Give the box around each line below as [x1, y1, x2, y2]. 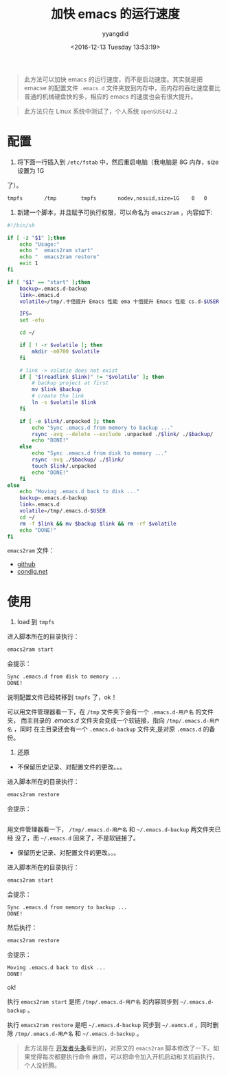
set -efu [19, 317, 45, 324]
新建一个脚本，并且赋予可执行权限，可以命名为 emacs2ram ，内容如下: [16, 208, 213, 216]
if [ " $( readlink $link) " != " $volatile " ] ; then [19, 373, 165, 380]
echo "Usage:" [19, 240, 60, 248]
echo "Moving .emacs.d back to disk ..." [19, 488, 139, 495]
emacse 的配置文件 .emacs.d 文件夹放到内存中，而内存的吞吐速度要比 [23, 83, 221, 92]
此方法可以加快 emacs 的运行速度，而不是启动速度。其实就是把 [23, 75, 203, 83]
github [16, 560, 36, 568]
